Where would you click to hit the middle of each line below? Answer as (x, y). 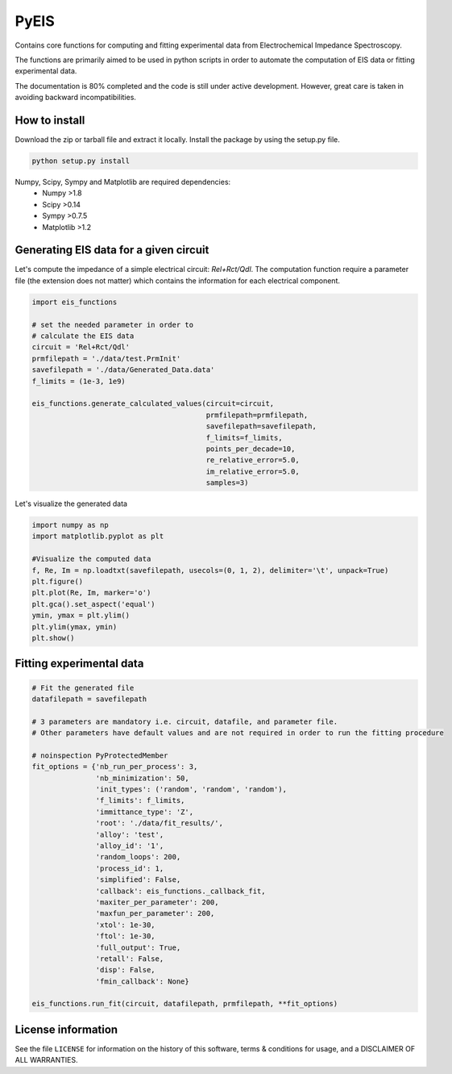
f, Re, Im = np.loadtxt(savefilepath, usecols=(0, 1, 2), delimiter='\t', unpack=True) (210, 570)
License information (66, 1029)
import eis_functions (75, 302)
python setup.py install (81, 161)
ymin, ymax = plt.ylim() (81, 616)
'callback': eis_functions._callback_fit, (180, 891)
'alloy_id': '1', (130, 846)
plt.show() (53, 638)
